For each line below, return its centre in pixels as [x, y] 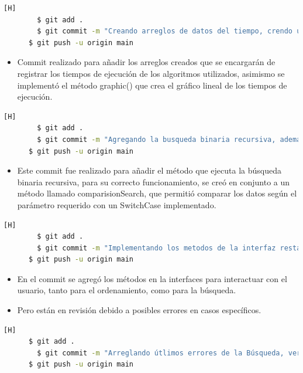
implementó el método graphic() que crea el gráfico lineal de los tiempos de [152, 85]
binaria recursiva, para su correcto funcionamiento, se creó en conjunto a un [154, 182]
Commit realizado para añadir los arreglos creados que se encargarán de [146, 62]
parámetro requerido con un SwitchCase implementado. [117, 204]
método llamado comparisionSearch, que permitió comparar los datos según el [157, 193]
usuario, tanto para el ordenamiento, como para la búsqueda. [127, 290]
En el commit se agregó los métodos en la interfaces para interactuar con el [152, 278]
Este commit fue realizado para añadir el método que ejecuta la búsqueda [149, 170]
